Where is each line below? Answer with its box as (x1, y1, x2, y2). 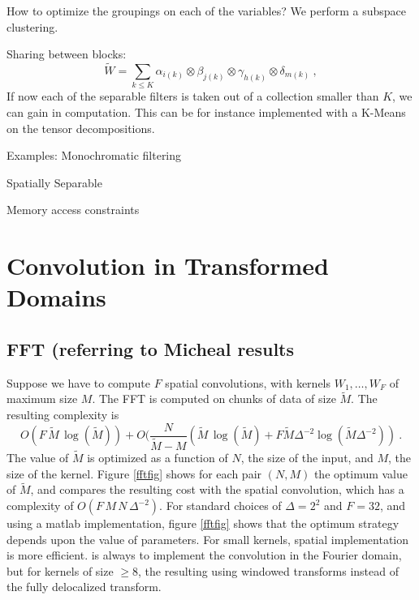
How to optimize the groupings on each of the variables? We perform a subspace (6, 2, 406, 19)
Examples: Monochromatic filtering (6, 147, 182, 164)
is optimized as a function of (87, 449, 228, 465)
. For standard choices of (159, 497, 282, 513)
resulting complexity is (6, 406, 119, 423)
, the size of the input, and (240, 449, 374, 465)
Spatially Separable (6, 174, 102, 191)
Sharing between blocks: (6, 45, 127, 62)
